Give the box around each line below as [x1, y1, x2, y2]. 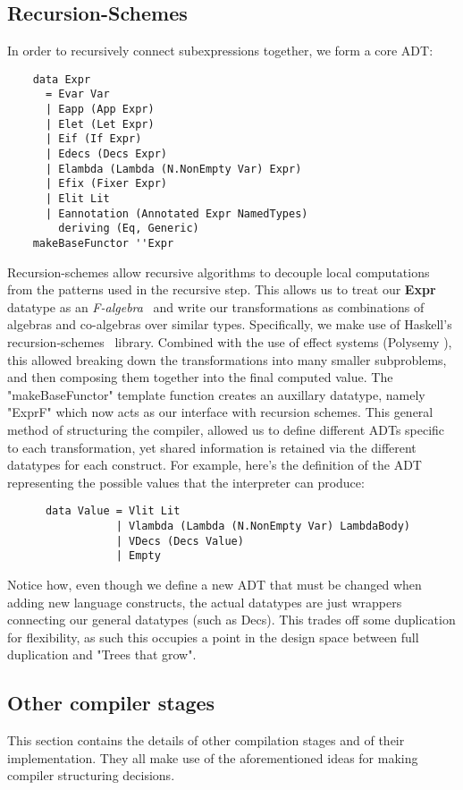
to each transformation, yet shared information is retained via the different [7, 437, 417, 456]
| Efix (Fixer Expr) [45, 177, 167, 191]
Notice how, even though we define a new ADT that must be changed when [7, 575, 422, 594]
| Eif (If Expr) [45, 132, 142, 146]
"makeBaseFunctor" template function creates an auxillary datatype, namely [7, 385, 425, 403]
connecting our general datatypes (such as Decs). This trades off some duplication [7, 610, 456, 629]
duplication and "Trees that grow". [7, 645, 197, 664]
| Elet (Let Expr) [45, 117, 155, 131]
